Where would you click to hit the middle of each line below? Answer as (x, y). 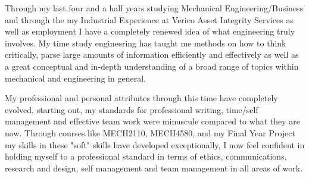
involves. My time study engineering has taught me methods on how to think (146, 43)
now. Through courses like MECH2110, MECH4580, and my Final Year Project (150, 132)
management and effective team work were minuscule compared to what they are (152, 121)
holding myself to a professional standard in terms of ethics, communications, (146, 156)
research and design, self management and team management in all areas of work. (154, 168)
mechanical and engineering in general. (75, 78)
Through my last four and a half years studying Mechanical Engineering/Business (154, 8)
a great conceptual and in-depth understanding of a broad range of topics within (152, 66)
